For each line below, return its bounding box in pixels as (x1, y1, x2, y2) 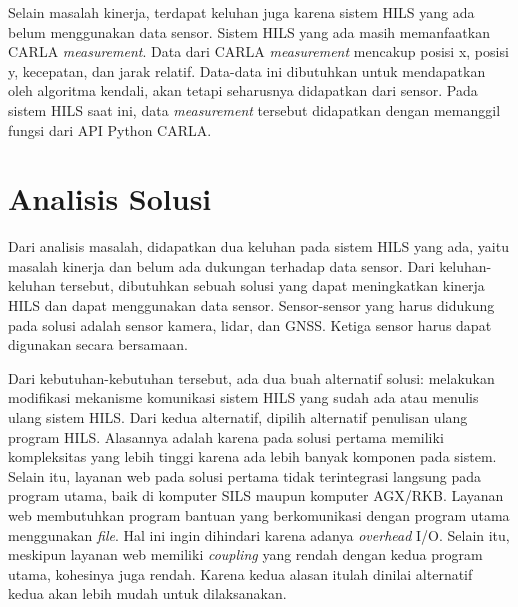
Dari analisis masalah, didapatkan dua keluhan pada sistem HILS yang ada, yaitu (8, 236, 509, 257)
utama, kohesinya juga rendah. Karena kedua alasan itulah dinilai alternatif (8, 563, 473, 584)
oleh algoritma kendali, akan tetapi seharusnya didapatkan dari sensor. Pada (8, 80, 478, 101)
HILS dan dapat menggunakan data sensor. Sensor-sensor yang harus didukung (8, 295, 495, 316)
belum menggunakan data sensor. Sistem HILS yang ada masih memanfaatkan (8, 21, 490, 42)
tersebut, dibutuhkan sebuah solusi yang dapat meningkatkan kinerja (60, 275, 485, 296)
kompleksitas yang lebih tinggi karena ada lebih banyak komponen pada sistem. (8, 446, 497, 467)
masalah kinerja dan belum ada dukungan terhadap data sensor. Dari (8, 255, 435, 276)
